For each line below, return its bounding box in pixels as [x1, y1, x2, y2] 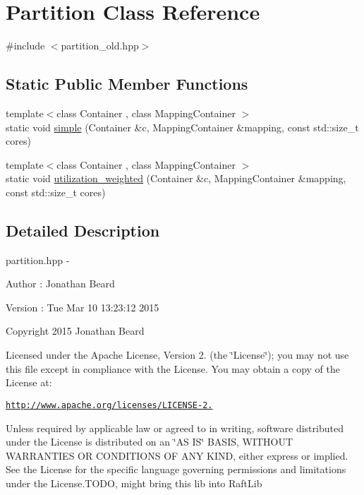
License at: [6, 375, 52, 390]
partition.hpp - [6, 252, 70, 267]
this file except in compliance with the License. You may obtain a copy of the [6, 361, 340, 376]
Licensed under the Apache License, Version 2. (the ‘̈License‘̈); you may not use [6, 347, 349, 362]
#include [6, 38, 45, 53]
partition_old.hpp [61, 38, 139, 53]
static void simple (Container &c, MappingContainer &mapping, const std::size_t [6, 119, 359, 134]
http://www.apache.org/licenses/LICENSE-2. [6, 400, 213, 410]
